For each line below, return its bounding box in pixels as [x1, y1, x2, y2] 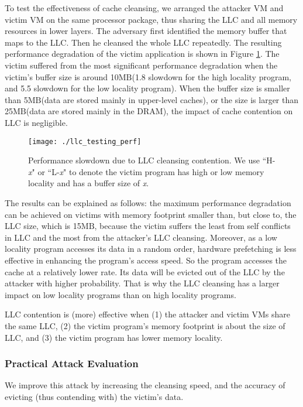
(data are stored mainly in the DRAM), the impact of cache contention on [26, 105, 293, 117]
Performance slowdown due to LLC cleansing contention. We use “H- [28, 154, 276, 166]
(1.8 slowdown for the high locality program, [132, 70, 291, 83]
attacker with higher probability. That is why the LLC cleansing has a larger [5, 277, 280, 289]
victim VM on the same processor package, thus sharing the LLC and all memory [5, 13, 298, 25]
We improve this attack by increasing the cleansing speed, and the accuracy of [5, 379, 285, 391]
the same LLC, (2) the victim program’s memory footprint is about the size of [5, 319, 285, 331]
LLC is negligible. [5, 116, 68, 128]
